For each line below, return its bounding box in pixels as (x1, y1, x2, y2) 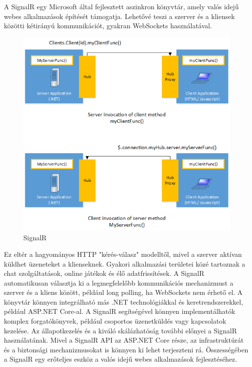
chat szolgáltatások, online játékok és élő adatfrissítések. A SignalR (4, 268, 204, 278)
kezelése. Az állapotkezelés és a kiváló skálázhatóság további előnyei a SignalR (4, 325, 237, 335)
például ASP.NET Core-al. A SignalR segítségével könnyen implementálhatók (4, 306, 235, 316)
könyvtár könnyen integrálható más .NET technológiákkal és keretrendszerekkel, (4, 296, 243, 307)
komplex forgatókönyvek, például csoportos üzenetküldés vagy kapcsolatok (4, 316, 226, 326)
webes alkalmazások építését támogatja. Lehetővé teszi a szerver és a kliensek (4, 11, 235, 21)
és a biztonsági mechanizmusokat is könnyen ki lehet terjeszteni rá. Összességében (4, 344, 249, 354)
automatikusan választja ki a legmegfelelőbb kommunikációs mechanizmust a (4, 277, 233, 288)
